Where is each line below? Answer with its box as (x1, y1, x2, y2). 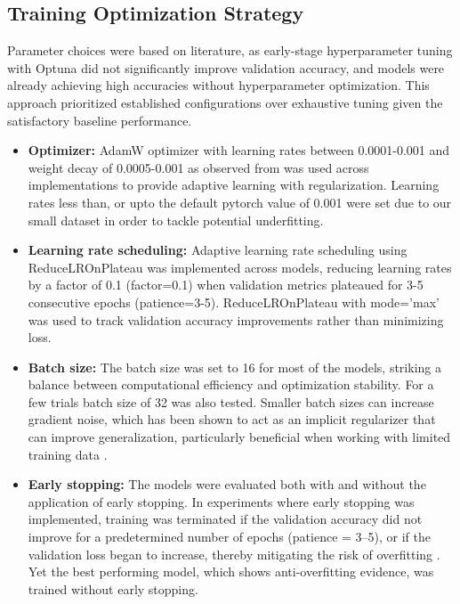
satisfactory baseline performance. (7, 110, 192, 129)
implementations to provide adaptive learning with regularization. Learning (28, 175, 440, 194)
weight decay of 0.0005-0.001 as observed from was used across (28, 158, 369, 176)
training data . (28, 445, 108, 463)
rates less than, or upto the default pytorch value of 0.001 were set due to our (28, 192, 452, 211)
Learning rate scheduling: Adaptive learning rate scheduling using (28, 241, 408, 259)
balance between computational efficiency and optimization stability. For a (28, 375, 434, 394)
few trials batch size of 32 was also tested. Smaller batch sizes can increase (28, 392, 434, 411)
